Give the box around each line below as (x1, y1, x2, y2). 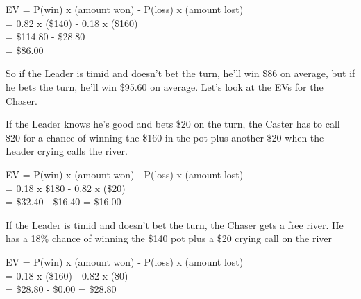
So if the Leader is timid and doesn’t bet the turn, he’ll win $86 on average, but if (6, 66, 355, 80)
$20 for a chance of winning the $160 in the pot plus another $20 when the (6, 130, 324, 144)
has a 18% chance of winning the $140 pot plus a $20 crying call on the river (6, 231, 333, 246)
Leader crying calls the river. (6, 144, 128, 158)
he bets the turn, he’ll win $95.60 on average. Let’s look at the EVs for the (6, 79, 324, 94)
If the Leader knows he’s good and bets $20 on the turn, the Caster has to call (6, 117, 340, 131)
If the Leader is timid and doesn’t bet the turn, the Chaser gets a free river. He (6, 217, 344, 232)
